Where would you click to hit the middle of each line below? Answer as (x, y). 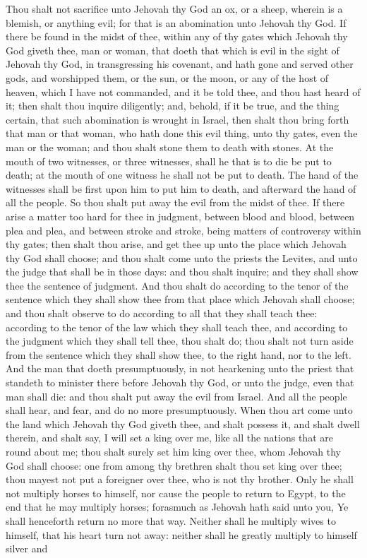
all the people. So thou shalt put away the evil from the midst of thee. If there (175, 202)
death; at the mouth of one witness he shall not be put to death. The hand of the (182, 175)
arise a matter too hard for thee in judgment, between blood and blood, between (180, 216)
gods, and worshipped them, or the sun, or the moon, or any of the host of (167, 77)
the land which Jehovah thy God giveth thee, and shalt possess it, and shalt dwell (183, 423)
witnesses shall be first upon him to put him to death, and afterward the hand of (181, 188)
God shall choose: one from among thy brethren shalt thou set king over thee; (174, 465)
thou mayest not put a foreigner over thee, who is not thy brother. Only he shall (180, 479)
